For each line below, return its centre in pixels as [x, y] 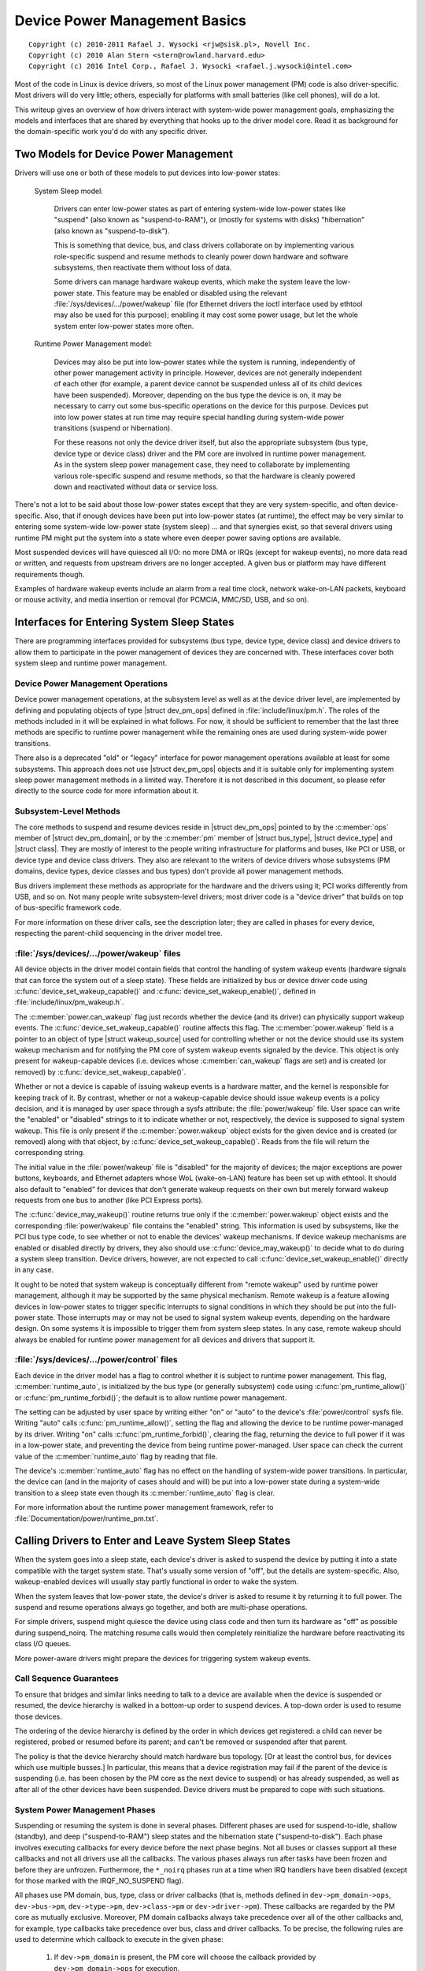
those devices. [39, 1716]
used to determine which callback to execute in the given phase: [119, 1939]
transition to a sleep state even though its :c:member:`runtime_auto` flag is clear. [145, 1492]
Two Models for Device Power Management [124, 154]
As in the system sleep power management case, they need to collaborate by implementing [202, 464]
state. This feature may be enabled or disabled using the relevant [181, 292]
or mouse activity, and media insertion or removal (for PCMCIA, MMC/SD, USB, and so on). [162, 600]
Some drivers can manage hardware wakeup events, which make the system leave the [194, 282]
